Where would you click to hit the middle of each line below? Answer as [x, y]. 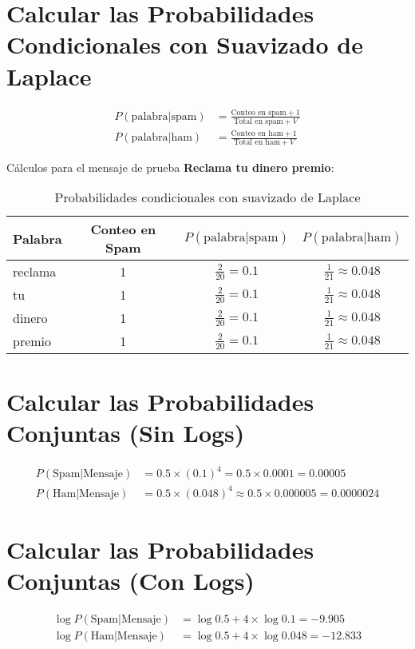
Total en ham [257, 142]
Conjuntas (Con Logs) [130, 581]
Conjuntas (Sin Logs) [126, 432]
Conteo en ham [257, 133]
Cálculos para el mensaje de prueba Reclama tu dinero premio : [170, 167]
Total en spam [258, 121]
